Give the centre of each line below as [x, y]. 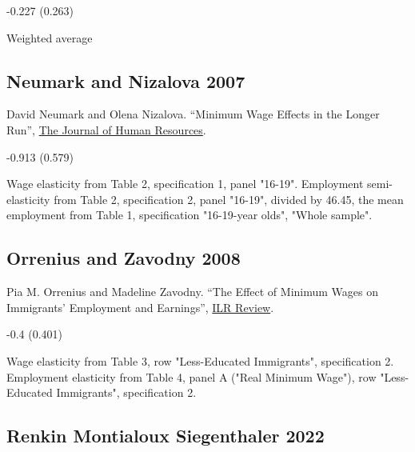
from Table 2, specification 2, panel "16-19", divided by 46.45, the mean [229, 199]
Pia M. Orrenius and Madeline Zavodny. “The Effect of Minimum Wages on [192, 292]
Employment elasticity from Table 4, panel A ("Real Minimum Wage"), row [192, 376]
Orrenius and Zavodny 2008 [124, 258]
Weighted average [50, 37]
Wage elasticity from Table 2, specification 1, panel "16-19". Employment [185, 184]
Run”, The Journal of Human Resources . [106, 129]
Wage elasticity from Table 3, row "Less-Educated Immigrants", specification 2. [200, 360]
